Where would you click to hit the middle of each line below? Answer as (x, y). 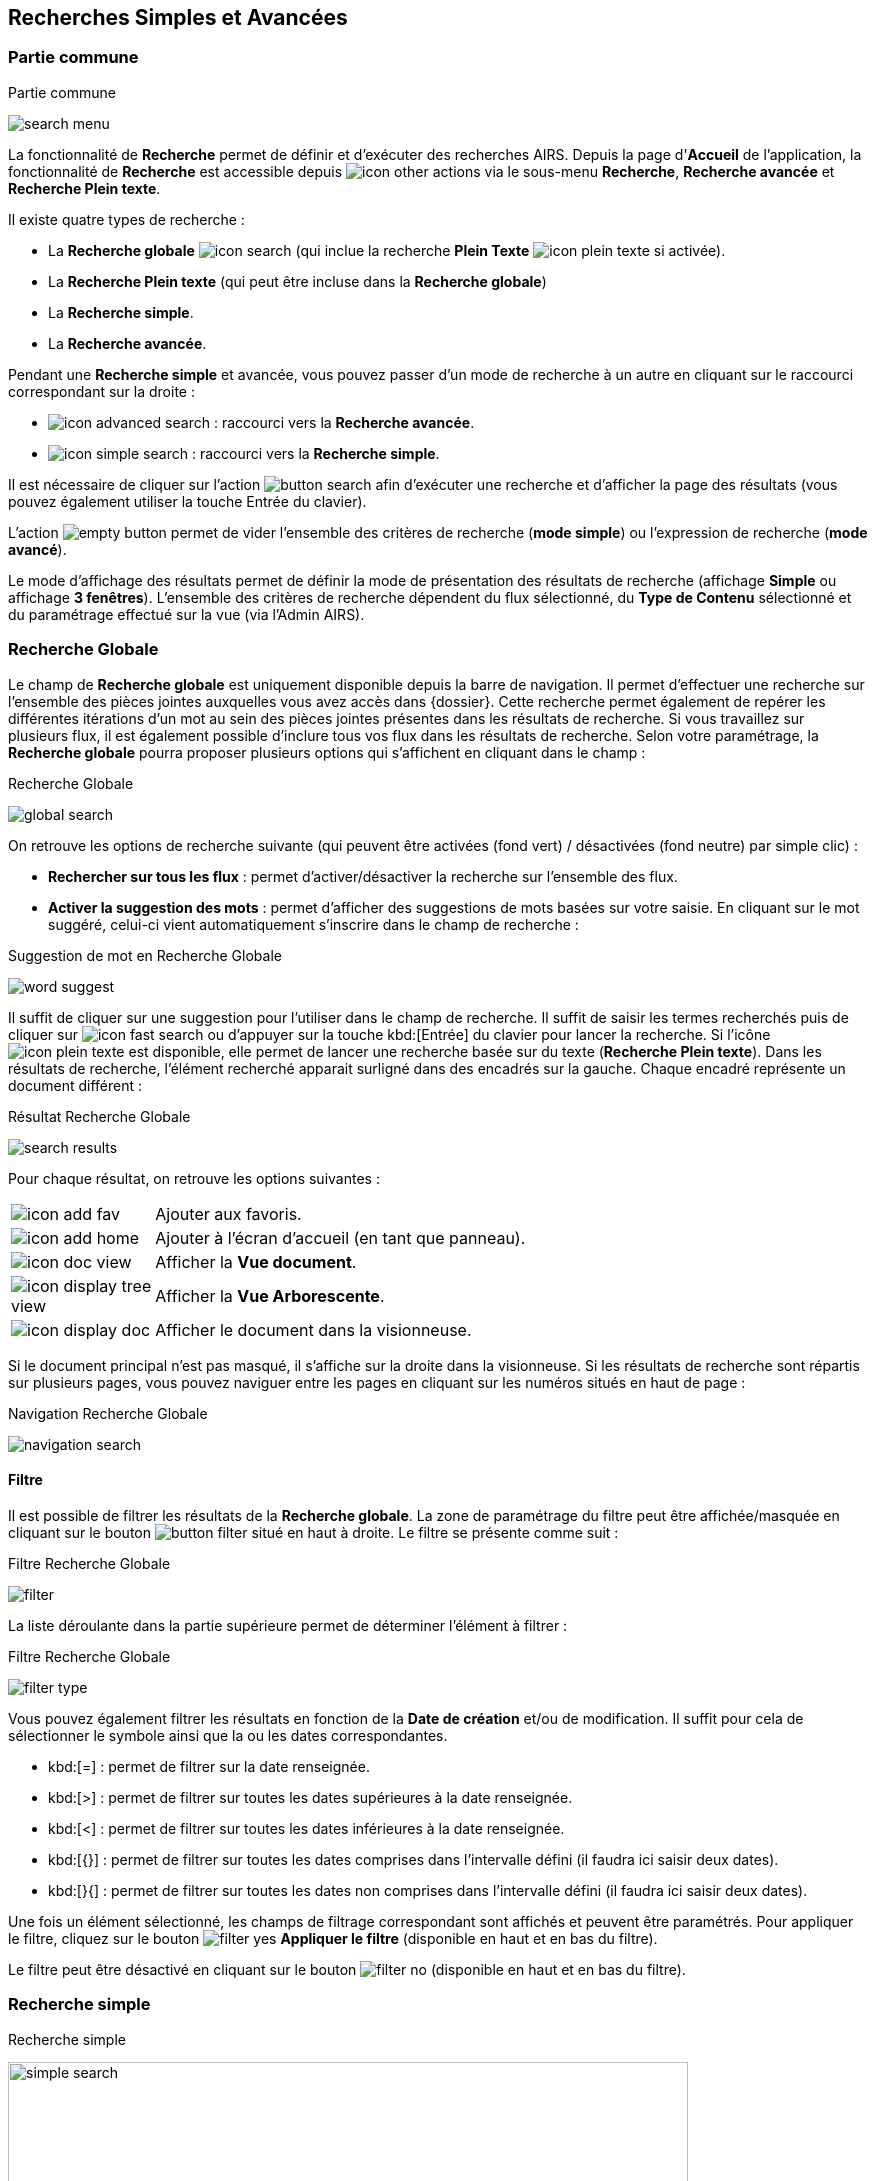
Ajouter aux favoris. (228, 1213)
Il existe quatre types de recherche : (126, 219)
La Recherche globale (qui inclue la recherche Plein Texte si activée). (387, 250)
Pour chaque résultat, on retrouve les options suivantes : (194, 1178)
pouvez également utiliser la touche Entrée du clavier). (187, 501)
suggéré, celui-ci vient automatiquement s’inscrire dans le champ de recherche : (313, 924)
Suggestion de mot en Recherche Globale (145, 955)
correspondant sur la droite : (101, 391)
